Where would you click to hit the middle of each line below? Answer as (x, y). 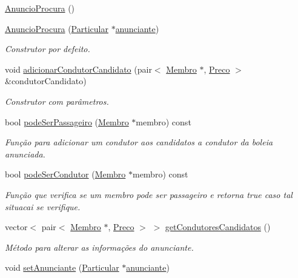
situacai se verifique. (43, 206)
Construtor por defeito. (48, 49)
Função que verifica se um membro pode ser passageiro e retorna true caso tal (149, 194)
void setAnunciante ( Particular (62, 267)
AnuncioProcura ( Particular (57, 28)
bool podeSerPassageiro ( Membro (67, 121)
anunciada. (25, 154)
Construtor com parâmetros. (57, 101)
